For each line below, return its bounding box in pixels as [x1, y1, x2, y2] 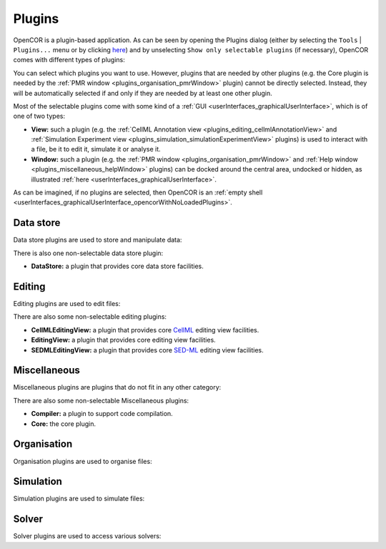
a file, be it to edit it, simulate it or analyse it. [31, 145, 161, 154]
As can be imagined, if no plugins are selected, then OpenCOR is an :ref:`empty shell [13, 188, 263, 197]
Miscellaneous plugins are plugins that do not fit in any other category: [13, 383, 222, 392]
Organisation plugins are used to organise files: [13, 457, 153, 465]
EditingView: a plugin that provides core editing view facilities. [31, 336, 216, 345]
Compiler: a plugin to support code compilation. [31, 410, 173, 418]
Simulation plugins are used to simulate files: [13, 494, 145, 503]
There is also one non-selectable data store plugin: [13, 249, 164, 257]
